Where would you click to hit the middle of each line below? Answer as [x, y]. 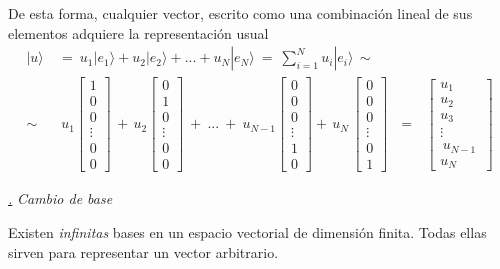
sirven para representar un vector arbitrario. [143, 251]
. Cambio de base [60, 198]
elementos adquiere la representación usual [138, 32]
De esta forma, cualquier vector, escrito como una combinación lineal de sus [240, 13]
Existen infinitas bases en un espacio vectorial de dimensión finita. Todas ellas [247, 232]
